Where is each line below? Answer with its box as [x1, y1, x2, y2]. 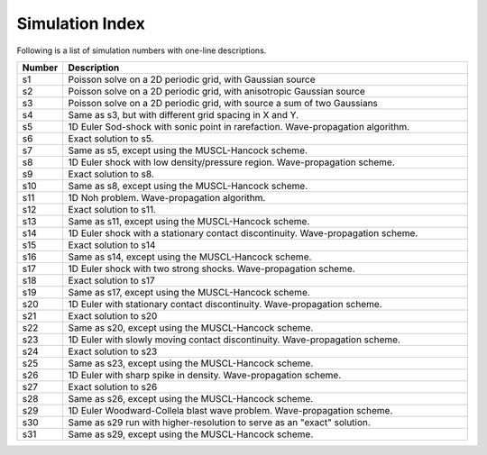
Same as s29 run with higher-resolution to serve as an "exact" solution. [68, 415, 372, 428]
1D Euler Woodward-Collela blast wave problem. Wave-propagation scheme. [68, 404, 393, 416]
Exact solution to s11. [68, 203, 157, 215]
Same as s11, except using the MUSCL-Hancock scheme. [68, 214, 310, 227]
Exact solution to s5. [68, 132, 154, 144]
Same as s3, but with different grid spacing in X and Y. [68, 108, 299, 121]
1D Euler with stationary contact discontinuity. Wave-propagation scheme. [68, 297, 382, 310]
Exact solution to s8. [68, 168, 155, 180]
